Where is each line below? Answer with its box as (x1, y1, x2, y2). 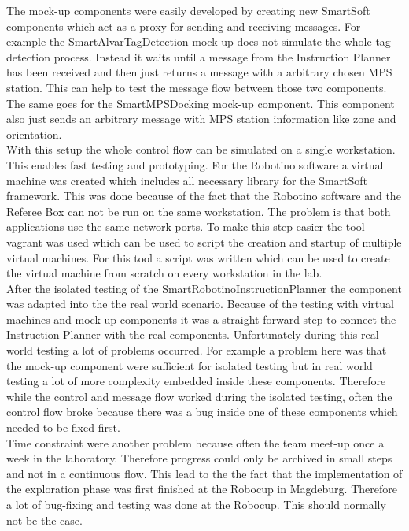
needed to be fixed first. (6, 419, 120, 436)
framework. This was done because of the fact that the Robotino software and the (6, 188, 401, 204)
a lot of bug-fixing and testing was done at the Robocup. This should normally (6, 496, 386, 512)
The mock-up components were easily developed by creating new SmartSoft (6, 2, 370, 18)
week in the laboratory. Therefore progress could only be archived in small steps (6, 450, 392, 466)
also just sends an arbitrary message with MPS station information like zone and (6, 110, 396, 127)
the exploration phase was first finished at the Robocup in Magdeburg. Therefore (6, 481, 397, 497)
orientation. (6, 125, 62, 142)
